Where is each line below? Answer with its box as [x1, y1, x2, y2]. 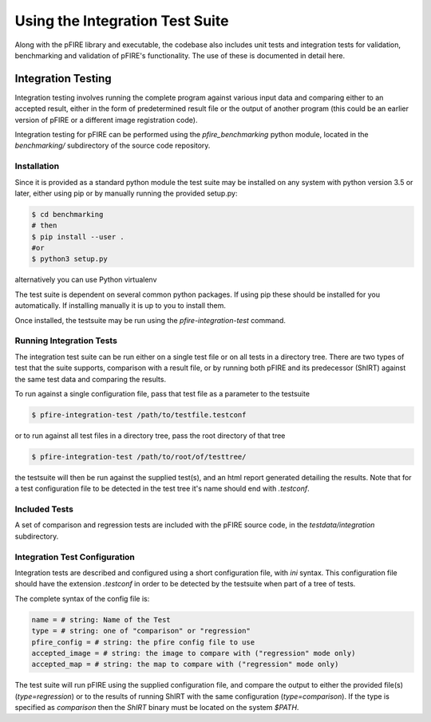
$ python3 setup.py [31, 254, 108, 263]
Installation [14, 160, 60, 172]
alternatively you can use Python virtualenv [14, 275, 157, 285]
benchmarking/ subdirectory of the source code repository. [14, 140, 211, 151]
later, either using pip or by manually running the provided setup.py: [14, 188, 238, 198]
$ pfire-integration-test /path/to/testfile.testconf [31, 410, 247, 419]
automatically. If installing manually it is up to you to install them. [14, 301, 227, 310]
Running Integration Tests [14, 335, 117, 346]
